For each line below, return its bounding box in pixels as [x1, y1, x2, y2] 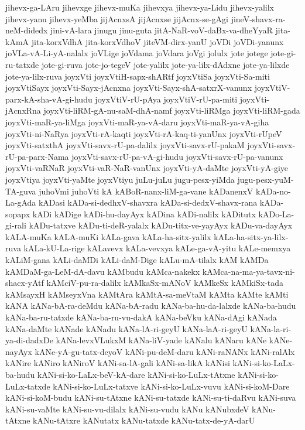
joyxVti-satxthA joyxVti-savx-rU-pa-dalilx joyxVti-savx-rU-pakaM [5, 139, 245, 151]
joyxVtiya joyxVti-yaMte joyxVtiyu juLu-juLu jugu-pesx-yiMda [5, 173, 235, 185]
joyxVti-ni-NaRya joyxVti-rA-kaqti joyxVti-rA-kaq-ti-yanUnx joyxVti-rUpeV [5, 127, 282, 139]
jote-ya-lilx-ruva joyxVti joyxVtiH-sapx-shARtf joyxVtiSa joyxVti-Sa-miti [5, 70, 270, 82]
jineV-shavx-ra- [231, 12, 286, 25]
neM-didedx [5, 24, 48, 36]
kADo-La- [258, 207, 294, 220]
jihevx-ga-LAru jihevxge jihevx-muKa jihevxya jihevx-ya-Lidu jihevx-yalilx [5, 1, 275, 13]
